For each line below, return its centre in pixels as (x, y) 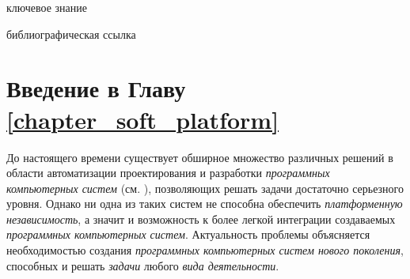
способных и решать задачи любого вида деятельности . (143, 265)
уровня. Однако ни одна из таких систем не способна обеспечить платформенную (205, 204)
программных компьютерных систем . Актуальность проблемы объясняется (188, 234)
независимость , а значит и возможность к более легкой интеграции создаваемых (201, 219)
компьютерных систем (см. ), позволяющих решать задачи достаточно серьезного (205, 188)
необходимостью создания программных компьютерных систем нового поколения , (205, 250)
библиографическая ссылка (71, 34)
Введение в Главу (96, 88)
